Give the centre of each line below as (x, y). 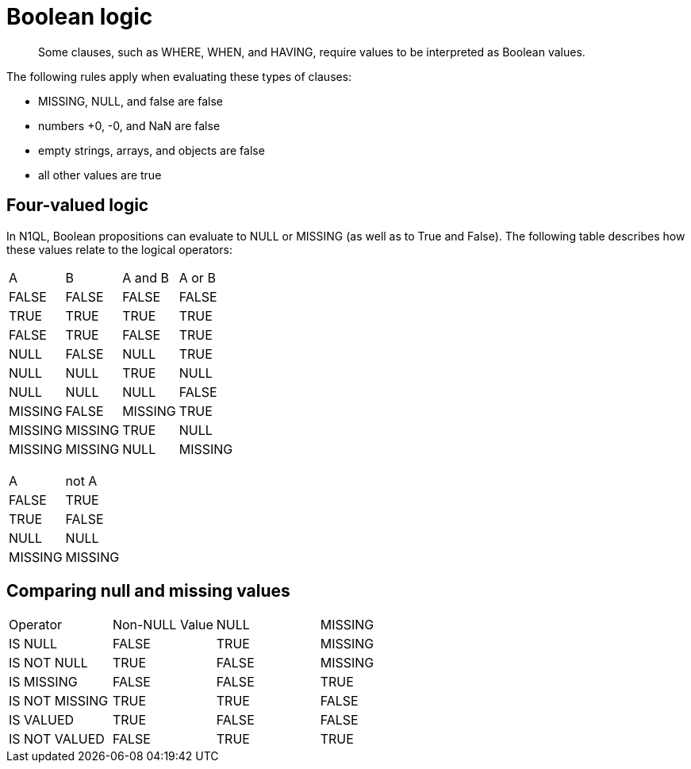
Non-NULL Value (163, 625)
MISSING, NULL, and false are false (131, 101)
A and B (146, 277)
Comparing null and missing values (148, 591)
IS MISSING (43, 682)
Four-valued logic (78, 206)
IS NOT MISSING (59, 701)
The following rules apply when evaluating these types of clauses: (179, 76)
